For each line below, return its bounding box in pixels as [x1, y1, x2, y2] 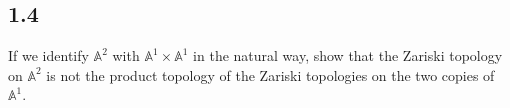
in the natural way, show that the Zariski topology [193, 45, 503, 66]
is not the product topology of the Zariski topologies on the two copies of [46, 64, 495, 85]
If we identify [8, 45, 89, 66]
